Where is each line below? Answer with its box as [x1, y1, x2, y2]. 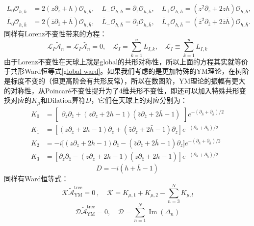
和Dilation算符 [40, 95, 86, 105]
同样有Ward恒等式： [4, 173, 69, 184]
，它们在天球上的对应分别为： [91, 95, 187, 105]
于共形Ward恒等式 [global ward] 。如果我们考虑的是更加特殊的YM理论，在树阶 [4, 66, 249, 76]
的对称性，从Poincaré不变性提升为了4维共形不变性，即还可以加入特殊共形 [4, 85, 239, 95]
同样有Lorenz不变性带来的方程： [4, 28, 107, 39]
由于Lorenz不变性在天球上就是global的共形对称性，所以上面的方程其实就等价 [4, 56, 249, 66]
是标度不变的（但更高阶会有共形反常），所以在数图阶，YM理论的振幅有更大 [4, 75, 246, 85]
